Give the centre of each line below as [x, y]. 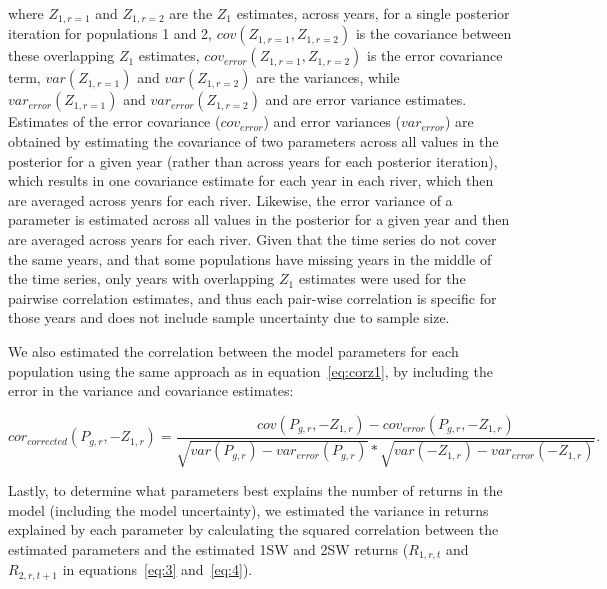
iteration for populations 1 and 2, [110, 33]
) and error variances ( [332, 121]
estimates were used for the [382, 278]
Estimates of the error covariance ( [114, 121]
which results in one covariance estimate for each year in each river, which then [251, 180]
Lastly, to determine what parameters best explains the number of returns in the [255, 490]
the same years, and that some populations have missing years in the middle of [250, 258]
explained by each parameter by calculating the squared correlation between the [253, 529]
